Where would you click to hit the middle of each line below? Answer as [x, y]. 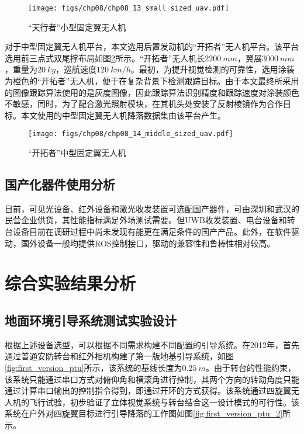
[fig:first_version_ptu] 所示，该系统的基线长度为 [94, 367]
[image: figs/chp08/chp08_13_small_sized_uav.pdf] [129, 8]
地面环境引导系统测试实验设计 [91, 320]
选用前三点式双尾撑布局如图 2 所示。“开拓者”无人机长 [105, 58]
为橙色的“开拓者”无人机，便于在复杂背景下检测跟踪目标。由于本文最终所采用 [152, 81]
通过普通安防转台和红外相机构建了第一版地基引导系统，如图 [119, 356]
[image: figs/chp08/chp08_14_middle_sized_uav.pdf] [131, 134]
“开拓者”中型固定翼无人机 [77, 153]
